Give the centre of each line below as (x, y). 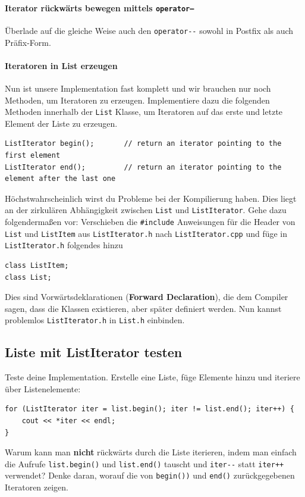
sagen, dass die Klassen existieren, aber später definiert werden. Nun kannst (143, 308)
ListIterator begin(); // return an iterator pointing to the (143, 144)
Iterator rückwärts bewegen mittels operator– (100, 7)
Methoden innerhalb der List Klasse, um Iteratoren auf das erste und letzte (144, 112)
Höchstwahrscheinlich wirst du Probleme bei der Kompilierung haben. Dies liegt (151, 198)
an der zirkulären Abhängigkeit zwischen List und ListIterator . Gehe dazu (146, 210)
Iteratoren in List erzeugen (61, 65)
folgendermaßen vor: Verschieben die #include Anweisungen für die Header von (150, 221)
